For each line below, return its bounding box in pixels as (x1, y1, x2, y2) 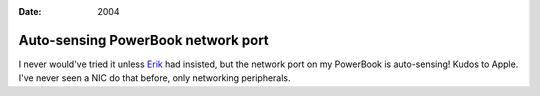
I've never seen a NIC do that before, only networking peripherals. (18, 72, 291, 84)
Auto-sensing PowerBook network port (18, 31, 269, 49)
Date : (18, 6, 42, 17)
